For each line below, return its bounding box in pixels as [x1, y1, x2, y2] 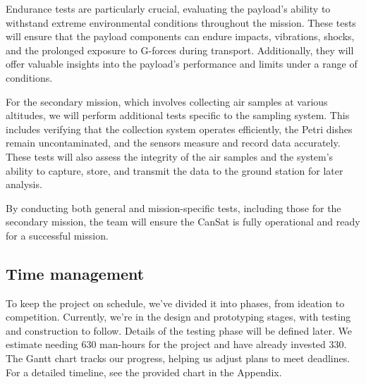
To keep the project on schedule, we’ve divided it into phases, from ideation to [6, 295, 345, 310]
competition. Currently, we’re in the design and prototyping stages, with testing [6, 309, 351, 324]
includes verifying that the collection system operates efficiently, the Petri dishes [6, 121, 353, 136]
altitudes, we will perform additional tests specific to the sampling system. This [6, 108, 350, 123]
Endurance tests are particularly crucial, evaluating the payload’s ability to [6, 1, 331, 16]
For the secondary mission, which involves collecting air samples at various [6, 94, 328, 109]
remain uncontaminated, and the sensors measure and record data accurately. [6, 135, 341, 150]
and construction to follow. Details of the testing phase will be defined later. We [6, 323, 352, 337]
